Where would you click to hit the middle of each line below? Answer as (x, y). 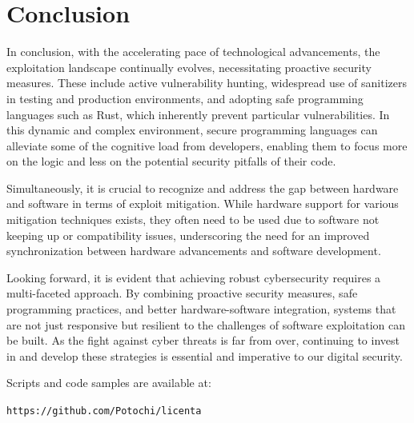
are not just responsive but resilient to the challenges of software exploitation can (206, 324)
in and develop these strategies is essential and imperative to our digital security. (205, 355)
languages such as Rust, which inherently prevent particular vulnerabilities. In (198, 114)
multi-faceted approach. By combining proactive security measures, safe (182, 293)
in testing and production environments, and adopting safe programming (185, 98)
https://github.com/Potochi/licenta (104, 411)
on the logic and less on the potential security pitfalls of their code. (171, 161)
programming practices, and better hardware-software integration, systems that (201, 309)
